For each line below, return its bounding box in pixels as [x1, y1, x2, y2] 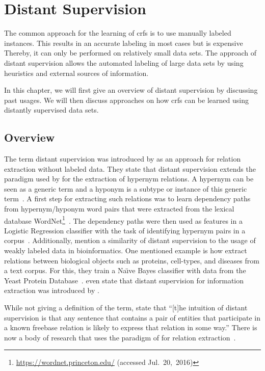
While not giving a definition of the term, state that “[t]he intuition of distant [4, 302, 248, 313]
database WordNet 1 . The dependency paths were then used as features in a [4, 214, 243, 226]
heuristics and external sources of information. [4, 67, 149, 78]
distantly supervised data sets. [4, 104, 99, 115]
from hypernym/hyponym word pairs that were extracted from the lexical [4, 203, 234, 214]
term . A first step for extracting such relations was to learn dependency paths [4, 193, 251, 204]
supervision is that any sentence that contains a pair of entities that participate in [4, 312, 261, 323]
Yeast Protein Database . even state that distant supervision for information [4, 275, 244, 285]
